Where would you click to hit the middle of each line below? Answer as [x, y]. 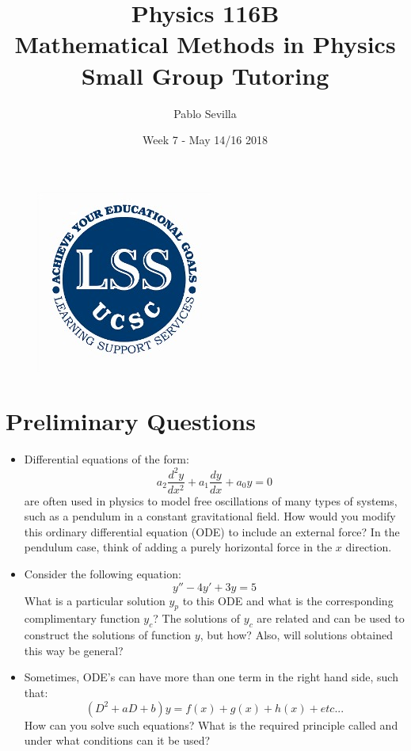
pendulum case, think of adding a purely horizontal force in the [178, 547]
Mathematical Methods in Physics [205, 44]
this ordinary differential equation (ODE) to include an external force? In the [212, 531]
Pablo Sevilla [205, 113]
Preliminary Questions [131, 421]
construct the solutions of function [108, 635]
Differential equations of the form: [107, 459]
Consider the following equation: [103, 573]
